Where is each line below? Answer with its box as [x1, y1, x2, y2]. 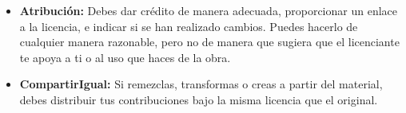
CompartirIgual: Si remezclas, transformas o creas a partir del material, [19, 76, 383, 92]
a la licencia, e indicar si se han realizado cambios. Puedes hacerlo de [19, 18, 358, 34]
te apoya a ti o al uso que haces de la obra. [19, 49, 231, 65]
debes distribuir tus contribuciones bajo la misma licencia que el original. [19, 91, 378, 107]
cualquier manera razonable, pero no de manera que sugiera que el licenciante [19, 33, 400, 50]
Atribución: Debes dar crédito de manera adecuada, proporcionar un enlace [19, 2, 397, 18]
